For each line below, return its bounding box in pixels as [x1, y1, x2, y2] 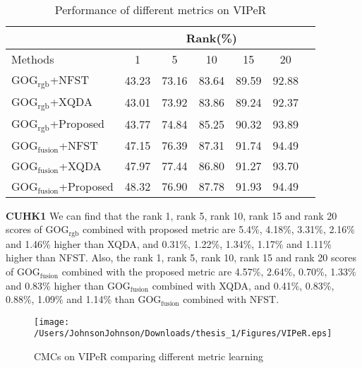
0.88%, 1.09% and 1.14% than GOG [6, 292, 162, 307]
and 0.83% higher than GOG [6, 278, 131, 292]
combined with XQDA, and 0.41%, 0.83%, [152, 278, 334, 292]
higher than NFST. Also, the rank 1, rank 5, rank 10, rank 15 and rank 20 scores [6, 250, 356, 265]
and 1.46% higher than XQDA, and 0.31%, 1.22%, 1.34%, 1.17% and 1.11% [6, 236, 332, 251]
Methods [11, 51, 54, 67]
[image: [34, 316, 70, 327]
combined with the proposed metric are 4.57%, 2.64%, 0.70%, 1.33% [61, 264, 356, 279]
